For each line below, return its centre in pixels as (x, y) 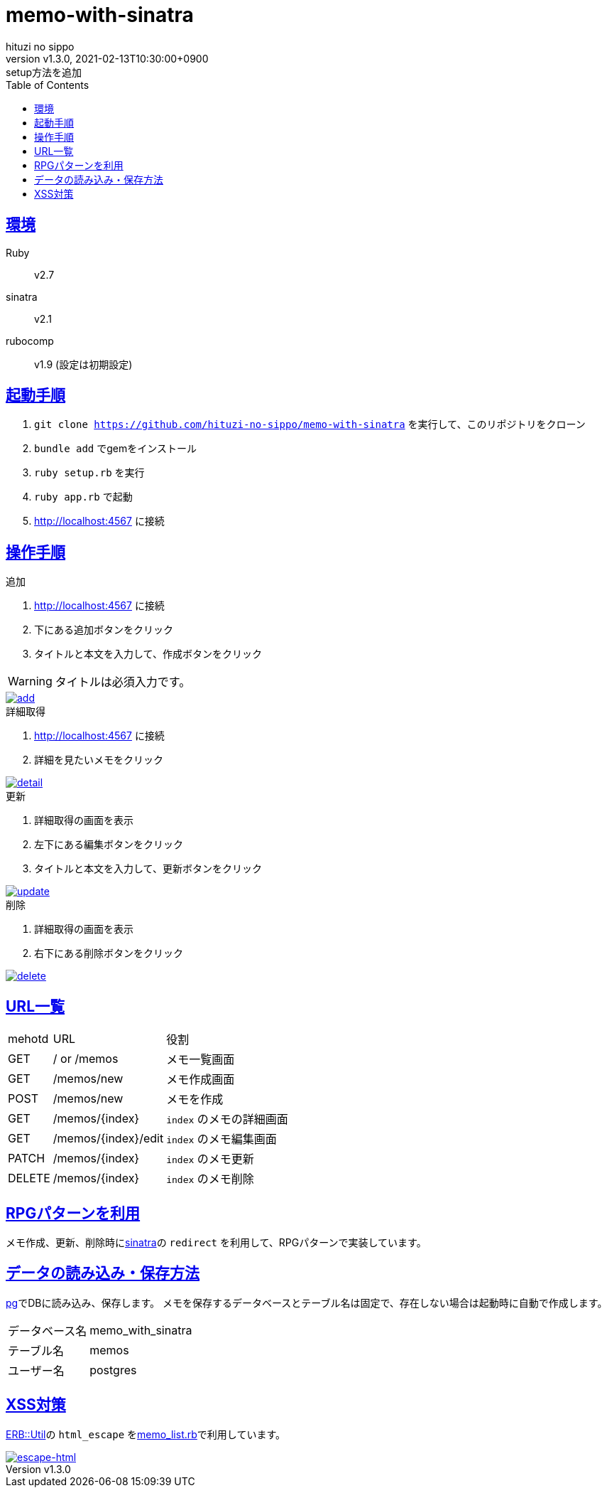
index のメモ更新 (210, 1159)
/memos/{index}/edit (108, 1139)
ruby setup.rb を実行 (89, 473)
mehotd (28, 1039)
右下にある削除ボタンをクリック (109, 953)
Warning (30, 681)
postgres (113, 1370)
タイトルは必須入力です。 (123, 682)
